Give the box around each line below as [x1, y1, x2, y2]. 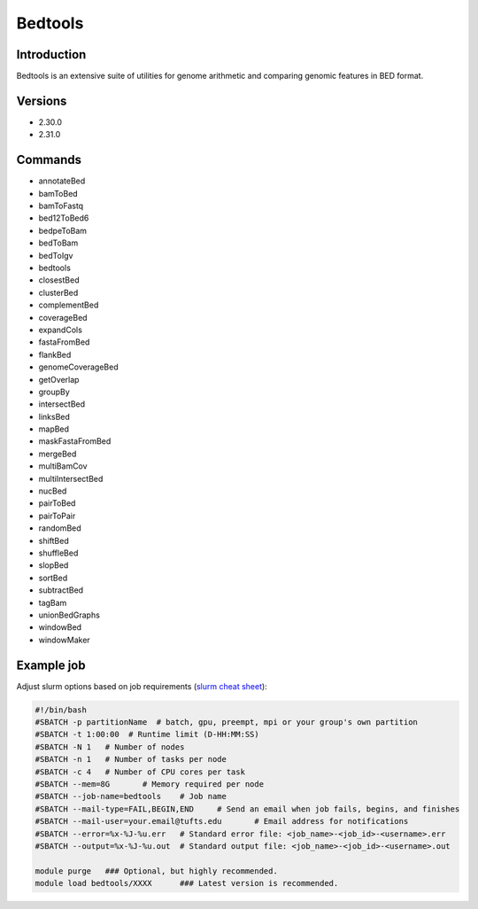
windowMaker [38, 634, 90, 645]
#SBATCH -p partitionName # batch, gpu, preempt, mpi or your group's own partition [35, 718, 418, 726]
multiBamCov [38, 461, 88, 471]
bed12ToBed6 [38, 213, 89, 223]
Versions [16, 93, 67, 108]
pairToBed [38, 498, 76, 509]
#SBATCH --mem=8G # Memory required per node [35, 779, 265, 789]
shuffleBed [38, 548, 79, 558]
